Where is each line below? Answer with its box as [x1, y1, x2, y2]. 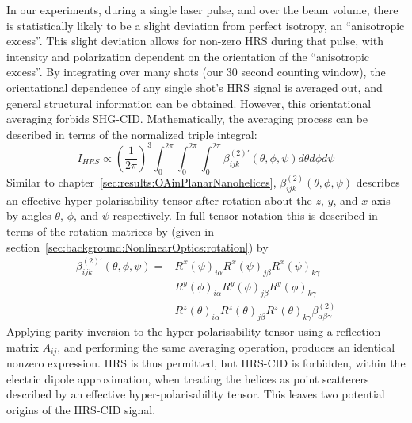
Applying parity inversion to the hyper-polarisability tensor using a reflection [6, 323, 381, 340]
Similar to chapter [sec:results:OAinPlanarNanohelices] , [6, 174, 277, 190]
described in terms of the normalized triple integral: [6, 125, 257, 142]
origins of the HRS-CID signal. [6, 402, 156, 417]
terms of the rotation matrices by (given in [6, 223, 214, 240]
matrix [6, 338, 39, 355]
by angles [6, 207, 51, 224]
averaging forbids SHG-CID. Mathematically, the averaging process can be [6, 110, 368, 127]
